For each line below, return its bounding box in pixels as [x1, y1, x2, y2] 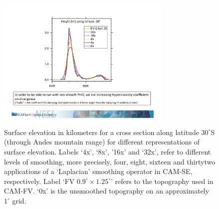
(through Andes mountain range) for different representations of [4, 136, 200, 147]
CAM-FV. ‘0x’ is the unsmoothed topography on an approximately [4, 185, 210, 196]
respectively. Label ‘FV [4, 175, 75, 186]
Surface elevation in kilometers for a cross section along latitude [4, 126, 199, 137]
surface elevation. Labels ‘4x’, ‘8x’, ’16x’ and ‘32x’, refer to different [4, 146, 211, 157]
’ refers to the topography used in [110, 175, 214, 186]
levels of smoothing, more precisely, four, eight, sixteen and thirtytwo [4, 156, 216, 166]
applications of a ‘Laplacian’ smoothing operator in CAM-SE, [4, 166, 193, 176]
